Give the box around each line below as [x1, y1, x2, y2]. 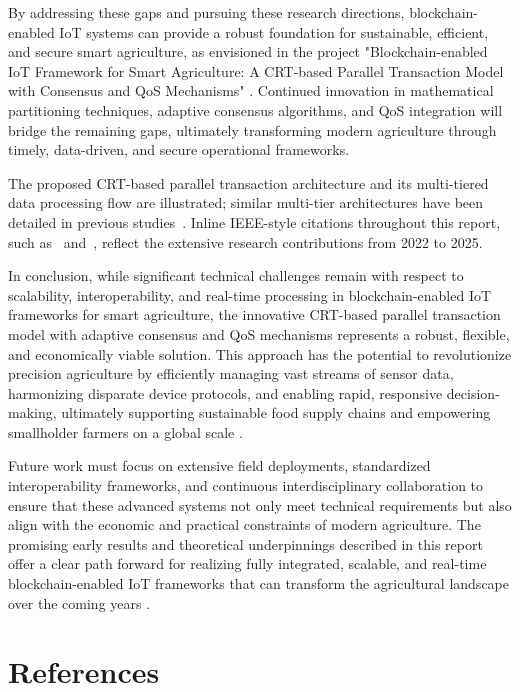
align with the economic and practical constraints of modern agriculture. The [8, 514, 481, 535]
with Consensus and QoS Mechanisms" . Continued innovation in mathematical [8, 80, 494, 101]
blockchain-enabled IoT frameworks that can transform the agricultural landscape [8, 573, 509, 594]
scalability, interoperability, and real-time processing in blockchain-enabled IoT [8, 284, 492, 305]
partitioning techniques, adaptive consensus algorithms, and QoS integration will [8, 99, 503, 120]
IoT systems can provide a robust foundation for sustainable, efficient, [59, 21, 489, 42]
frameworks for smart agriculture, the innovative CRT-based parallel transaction [8, 304, 501, 325]
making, [8, 402, 57, 423]
